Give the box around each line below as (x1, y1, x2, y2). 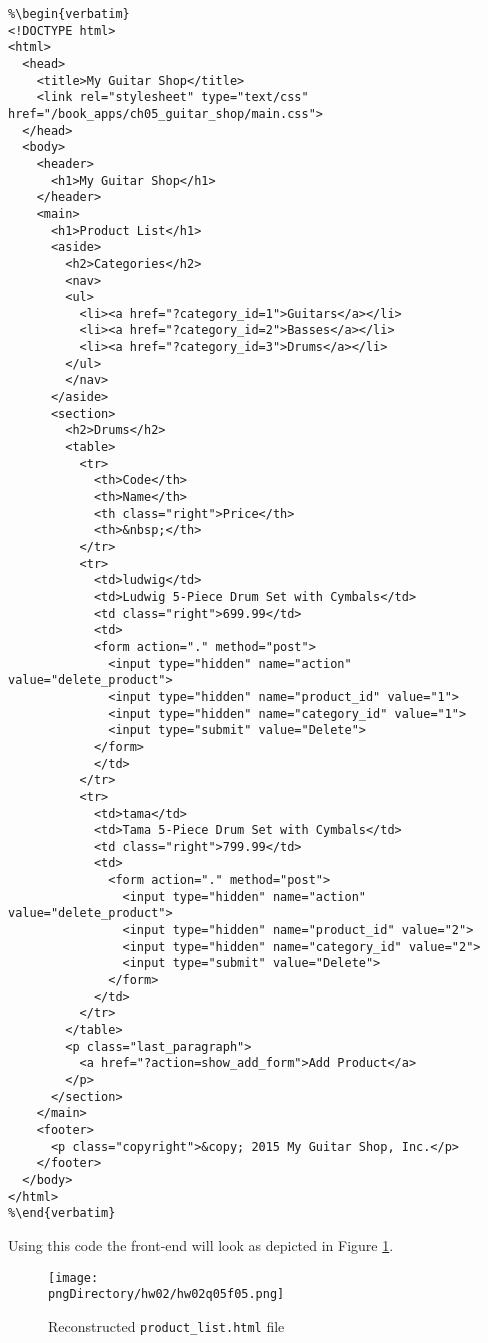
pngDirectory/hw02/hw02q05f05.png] (48, 1287, 285, 1302)
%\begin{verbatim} (8, 7, 130, 21)
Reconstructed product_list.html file (48, 1315, 285, 1336)
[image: (48, 1270, 99, 1285)
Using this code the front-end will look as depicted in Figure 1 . (8, 1234, 394, 1255)
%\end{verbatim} (8, 1206, 116, 1221)
